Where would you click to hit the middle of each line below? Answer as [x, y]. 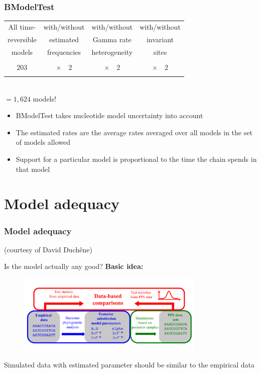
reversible [22, 39]
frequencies [64, 52]
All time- [22, 26]
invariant [160, 39]
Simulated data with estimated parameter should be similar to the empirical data [129, 365]
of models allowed [43, 142]
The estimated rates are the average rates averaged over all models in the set [134, 132]
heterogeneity [112, 52]
